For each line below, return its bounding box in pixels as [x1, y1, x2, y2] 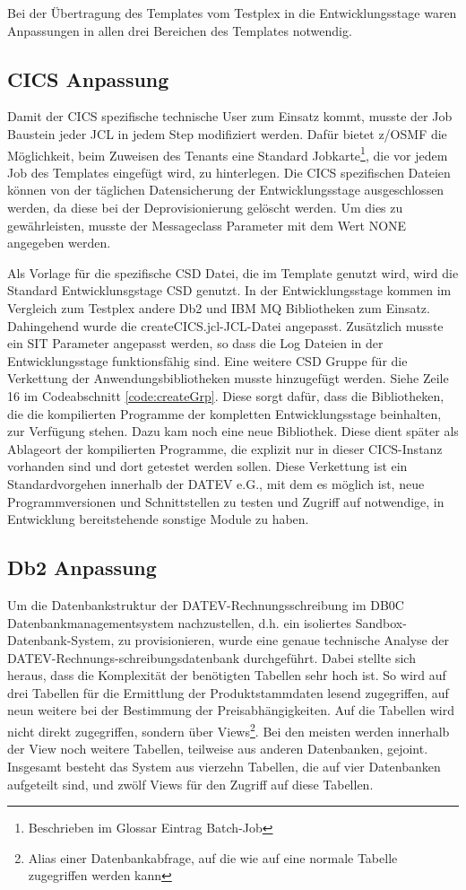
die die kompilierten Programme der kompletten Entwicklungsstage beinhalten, [7, 404, 442, 423]
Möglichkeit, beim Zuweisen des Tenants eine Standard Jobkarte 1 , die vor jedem [7, 143, 448, 164]
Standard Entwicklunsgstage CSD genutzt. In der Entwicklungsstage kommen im [7, 281, 452, 300]
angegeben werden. [7, 233, 111, 252]
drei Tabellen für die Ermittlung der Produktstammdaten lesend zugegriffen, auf [7, 683, 449, 702]
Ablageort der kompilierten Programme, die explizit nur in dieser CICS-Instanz [7, 439, 443, 458]
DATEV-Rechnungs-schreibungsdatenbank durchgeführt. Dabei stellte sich [7, 648, 416, 667]
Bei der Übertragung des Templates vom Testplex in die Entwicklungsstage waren [7, 4, 457, 22]
